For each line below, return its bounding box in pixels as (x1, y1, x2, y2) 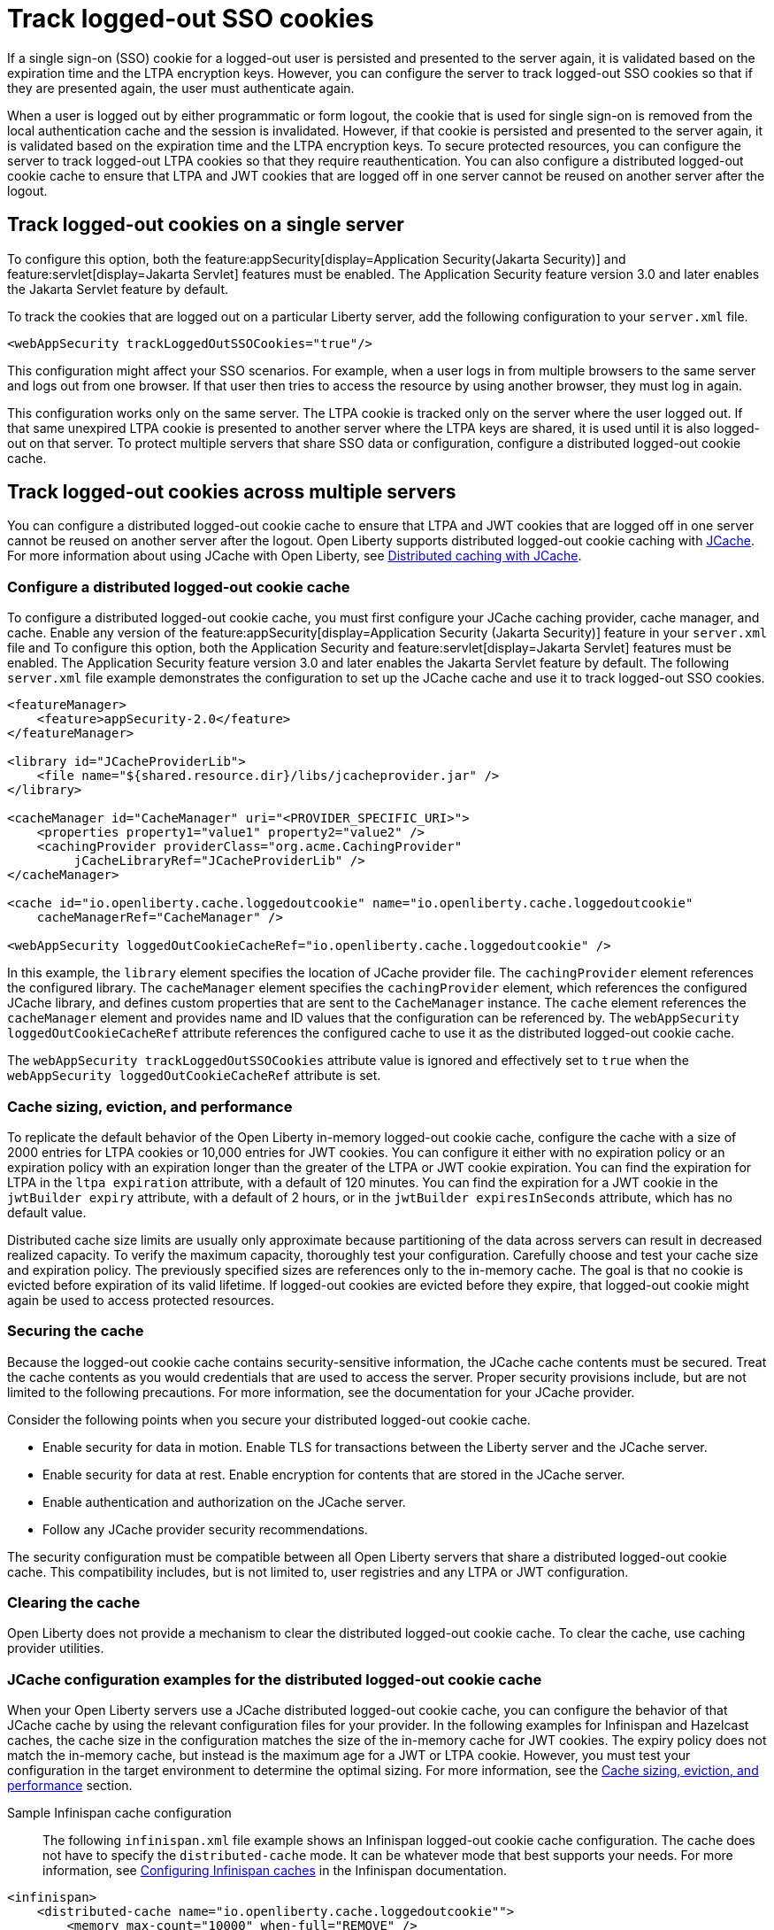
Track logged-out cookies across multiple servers (7, 481, 456, 504)
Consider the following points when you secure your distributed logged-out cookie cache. (7, 1411, 531, 1427)
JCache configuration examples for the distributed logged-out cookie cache (7, 1670, 542, 1688)
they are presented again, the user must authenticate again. (7, 80, 355, 96)
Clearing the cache (7, 1594, 141, 1612)
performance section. (7, 1778, 133, 1794)
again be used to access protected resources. (7, 1292, 275, 1308)
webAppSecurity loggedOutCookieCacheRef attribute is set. (7, 1068, 381, 1084)
